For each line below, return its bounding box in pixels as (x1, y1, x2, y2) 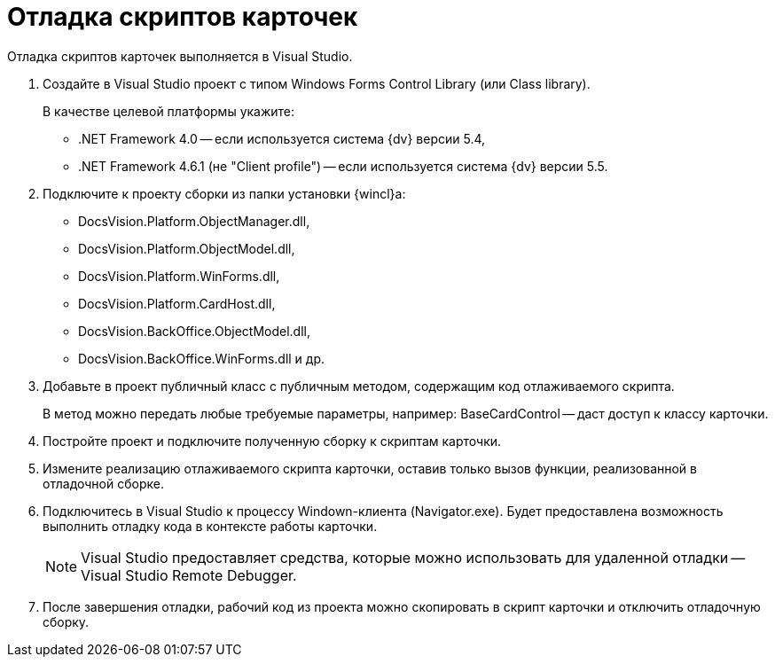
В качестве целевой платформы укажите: (43, 103, 295, 119)
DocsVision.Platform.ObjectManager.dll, (78, 213, 310, 229)
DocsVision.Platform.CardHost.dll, (78, 295, 276, 311)
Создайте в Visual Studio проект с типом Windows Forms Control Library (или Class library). (43, 75, 591, 91)
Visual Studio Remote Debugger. (81, 566, 297, 584)
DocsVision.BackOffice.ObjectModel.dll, (78, 323, 310, 339)
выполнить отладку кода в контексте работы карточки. (43, 518, 378, 534)
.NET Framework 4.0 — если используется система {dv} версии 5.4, (78, 130, 486, 146)
